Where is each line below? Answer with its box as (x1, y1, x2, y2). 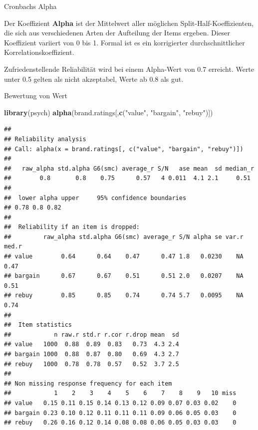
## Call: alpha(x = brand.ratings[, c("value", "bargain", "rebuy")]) (4, 145, 244, 153)
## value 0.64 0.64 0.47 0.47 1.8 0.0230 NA (4, 253, 244, 260)
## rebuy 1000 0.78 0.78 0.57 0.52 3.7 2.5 (4, 360, 179, 368)
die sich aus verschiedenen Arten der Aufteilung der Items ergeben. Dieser (4, 27, 231, 38)
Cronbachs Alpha (4, 1, 57, 11)
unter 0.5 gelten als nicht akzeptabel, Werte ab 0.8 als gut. (4, 73, 184, 84)
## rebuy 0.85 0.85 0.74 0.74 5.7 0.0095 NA (4, 292, 244, 299)
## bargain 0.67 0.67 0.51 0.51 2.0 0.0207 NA (4, 272, 244, 280)
